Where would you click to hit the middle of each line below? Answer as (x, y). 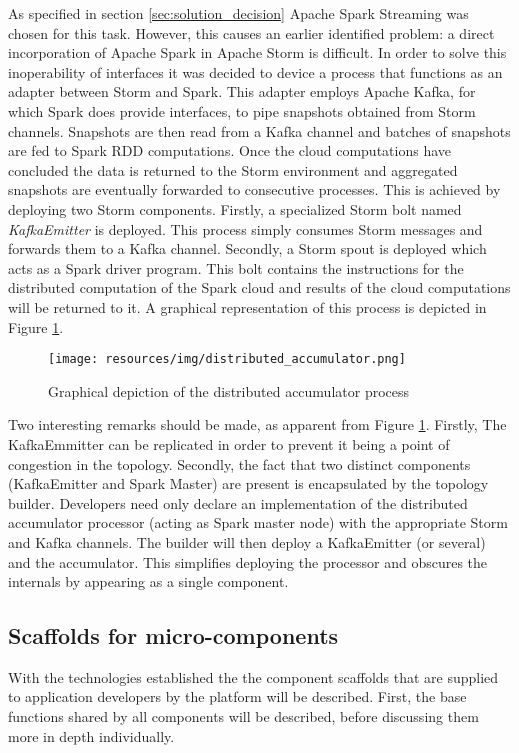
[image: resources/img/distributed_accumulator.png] (227, 359)
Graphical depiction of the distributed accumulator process (229, 390)
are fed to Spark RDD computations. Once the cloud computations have (229, 150)
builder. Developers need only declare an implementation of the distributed (238, 502)
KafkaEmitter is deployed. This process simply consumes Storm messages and (245, 228)
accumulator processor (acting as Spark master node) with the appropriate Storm (258, 522)
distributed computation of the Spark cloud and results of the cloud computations (259, 287)
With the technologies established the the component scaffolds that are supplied (253, 676)
